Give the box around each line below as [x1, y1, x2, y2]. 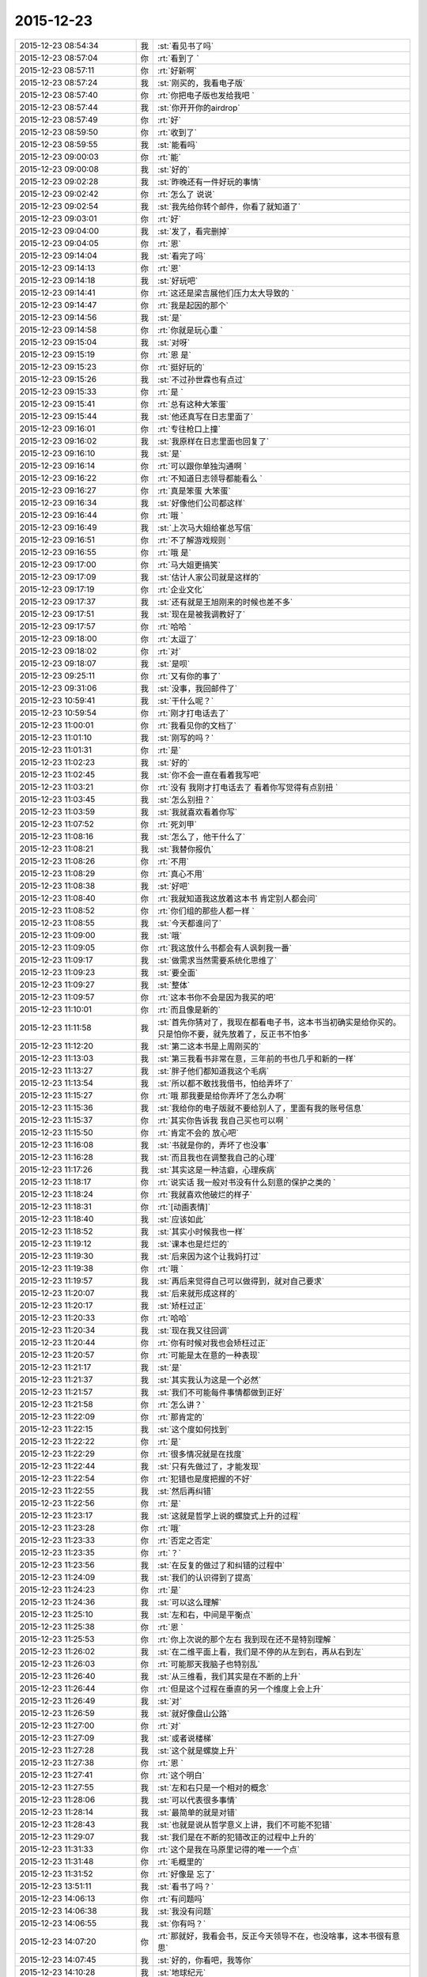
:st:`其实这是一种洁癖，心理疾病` [157, 1164, 278, 1175]
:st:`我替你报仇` [157, 843, 214, 854]
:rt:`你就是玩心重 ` [157, 324, 223, 335]
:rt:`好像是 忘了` [157, 1869, 215, 1880]
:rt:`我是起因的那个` [157, 300, 229, 311]
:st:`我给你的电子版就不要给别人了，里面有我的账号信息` [157, 1102, 365, 1113]
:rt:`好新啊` [157, 65, 198, 76]
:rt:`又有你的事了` [157, 671, 221, 682]
